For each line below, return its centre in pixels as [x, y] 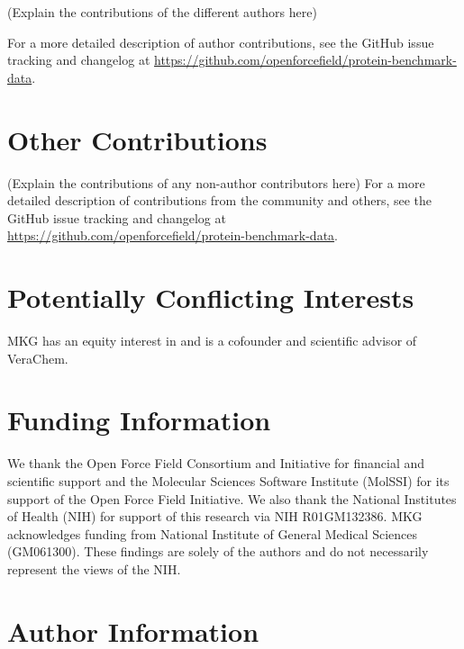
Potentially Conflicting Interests [211, 297]
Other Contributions [137, 139]
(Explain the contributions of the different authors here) [162, 12]
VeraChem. [38, 358]
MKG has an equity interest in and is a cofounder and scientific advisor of [212, 340]
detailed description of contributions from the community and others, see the [220, 200]
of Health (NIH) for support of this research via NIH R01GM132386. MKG [215, 516]
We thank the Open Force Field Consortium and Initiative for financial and [216, 463]
